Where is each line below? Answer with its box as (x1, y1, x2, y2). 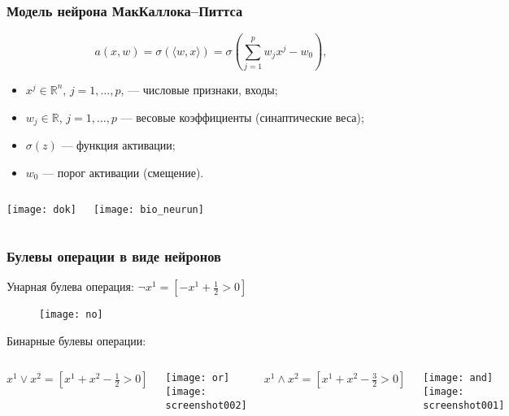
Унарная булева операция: (7, 278, 134, 295)
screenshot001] (423, 399, 505, 411)
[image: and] (423, 372, 494, 384)
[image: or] (165, 372, 230, 384)
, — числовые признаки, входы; (120, 80, 278, 97)
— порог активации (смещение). (42, 163, 204, 180)
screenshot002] (165, 399, 247, 411)
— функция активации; (61, 136, 176, 153)
